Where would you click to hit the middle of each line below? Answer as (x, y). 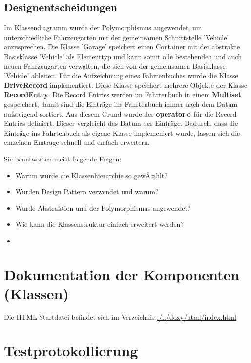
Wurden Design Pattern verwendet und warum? (87, 192)
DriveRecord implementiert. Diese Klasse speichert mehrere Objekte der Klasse (125, 85)
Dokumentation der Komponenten (122, 274)
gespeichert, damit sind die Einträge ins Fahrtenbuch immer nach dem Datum (121, 104)
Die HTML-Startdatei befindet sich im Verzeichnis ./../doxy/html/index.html (120, 316)
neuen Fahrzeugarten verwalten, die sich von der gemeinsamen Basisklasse (115, 66)
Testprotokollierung (71, 350)
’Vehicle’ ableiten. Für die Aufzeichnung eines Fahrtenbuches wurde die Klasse (121, 75)
